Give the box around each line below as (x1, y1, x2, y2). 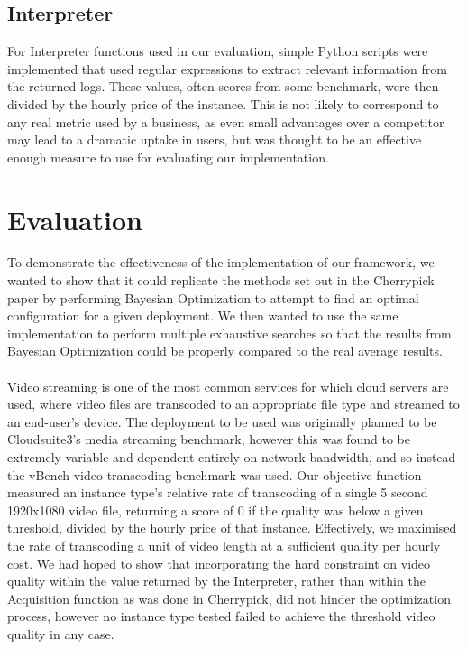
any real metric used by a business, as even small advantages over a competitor (7, 112, 444, 131)
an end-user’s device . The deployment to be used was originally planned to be (7, 412, 437, 431)
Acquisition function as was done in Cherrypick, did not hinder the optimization (7, 589, 451, 607)
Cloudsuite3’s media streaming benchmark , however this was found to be (7, 430, 410, 449)
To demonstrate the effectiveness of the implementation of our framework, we (7, 253, 435, 272)
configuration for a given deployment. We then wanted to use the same (7, 306, 398, 325)
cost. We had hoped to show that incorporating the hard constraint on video (7, 553, 431, 572)
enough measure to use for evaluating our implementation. (7, 147, 329, 166)
